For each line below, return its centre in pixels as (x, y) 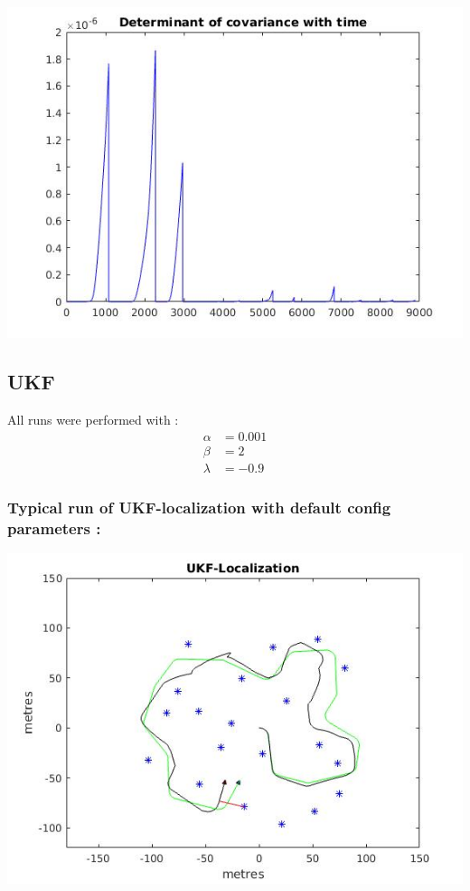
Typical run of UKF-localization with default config (199, 507)
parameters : (54, 527)
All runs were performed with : (93, 419)
